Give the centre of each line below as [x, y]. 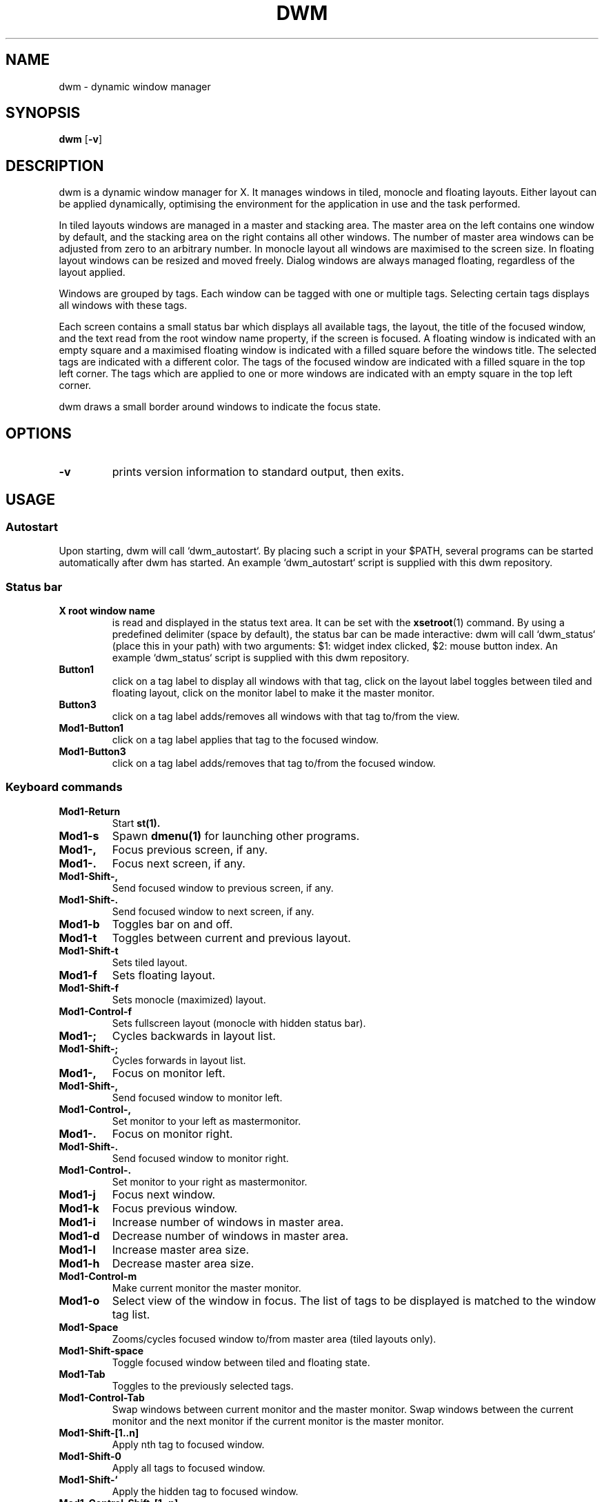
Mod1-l [77, 1249]
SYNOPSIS [43, 113]
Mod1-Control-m [98, 1276]
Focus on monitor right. [172, 1133]
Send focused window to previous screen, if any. [223, 888]
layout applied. [92, 272]
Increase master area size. [181, 1249]
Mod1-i [77, 1222]
